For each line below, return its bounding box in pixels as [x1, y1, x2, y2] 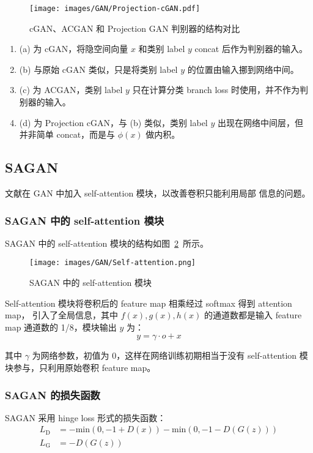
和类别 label [138, 42, 185, 55]
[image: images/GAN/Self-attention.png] [29, 258, 196, 268]
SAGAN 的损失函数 [5, 387, 100, 402]
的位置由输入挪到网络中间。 [187, 62, 299, 75]
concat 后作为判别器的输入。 [194, 42, 307, 55]
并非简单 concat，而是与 [19, 128, 116, 141]
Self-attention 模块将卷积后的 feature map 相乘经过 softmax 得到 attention [5, 296, 292, 309]
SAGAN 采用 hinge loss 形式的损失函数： [5, 411, 166, 424]
